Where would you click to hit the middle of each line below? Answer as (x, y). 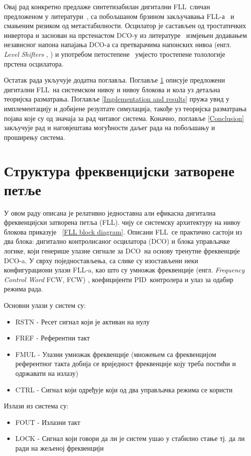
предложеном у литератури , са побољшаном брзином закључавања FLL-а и (119, 16)
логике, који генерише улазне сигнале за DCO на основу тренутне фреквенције (122, 251)
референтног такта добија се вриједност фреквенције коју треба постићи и (125, 363)
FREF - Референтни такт (52, 338)
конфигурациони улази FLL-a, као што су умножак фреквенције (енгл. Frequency (124, 270)
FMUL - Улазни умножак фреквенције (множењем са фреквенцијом (116, 354)
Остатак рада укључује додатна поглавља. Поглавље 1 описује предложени (115, 80)
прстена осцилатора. (34, 63)
